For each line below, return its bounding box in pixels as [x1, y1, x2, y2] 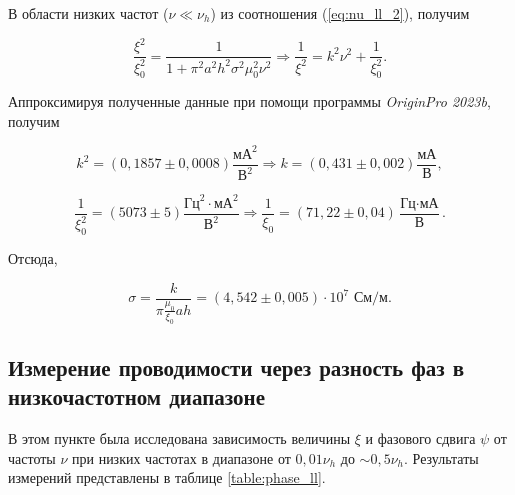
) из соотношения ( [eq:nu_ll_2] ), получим [210, 3, 470, 23]
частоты [8, 447, 56, 468]
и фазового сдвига [365, 428, 476, 449]
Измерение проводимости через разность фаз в [8, 352, 465, 383]
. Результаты [404, 447, 479, 468]
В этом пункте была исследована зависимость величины [8, 428, 351, 449]
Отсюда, [8, 248, 58, 269]
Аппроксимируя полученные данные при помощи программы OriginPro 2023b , [8, 91, 491, 112]
